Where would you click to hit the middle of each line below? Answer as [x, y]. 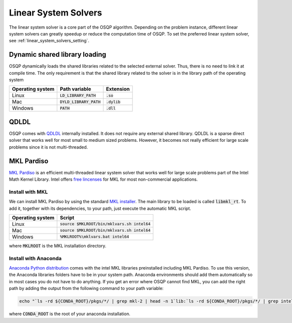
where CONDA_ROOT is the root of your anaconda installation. [70, 314]
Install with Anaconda [35, 258]
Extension [118, 89]
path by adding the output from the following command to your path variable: [86, 289]
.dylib [113, 102]
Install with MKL [28, 192]
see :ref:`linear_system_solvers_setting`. [49, 41]
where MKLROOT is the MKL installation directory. [58, 246]
